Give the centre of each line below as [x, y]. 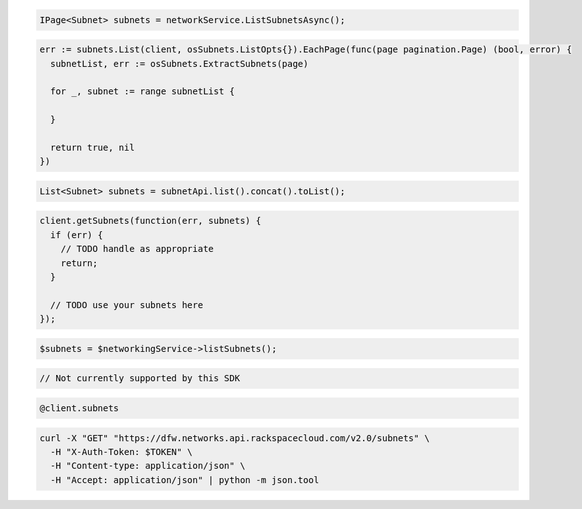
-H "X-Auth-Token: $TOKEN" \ [122, 451]
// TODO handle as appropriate [137, 249]
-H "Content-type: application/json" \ [148, 466]
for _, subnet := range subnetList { [142, 91]
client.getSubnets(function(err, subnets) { [150, 221]
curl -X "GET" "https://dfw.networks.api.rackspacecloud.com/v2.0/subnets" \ [234, 438]
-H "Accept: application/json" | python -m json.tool [185, 479]
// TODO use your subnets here [127, 304]
